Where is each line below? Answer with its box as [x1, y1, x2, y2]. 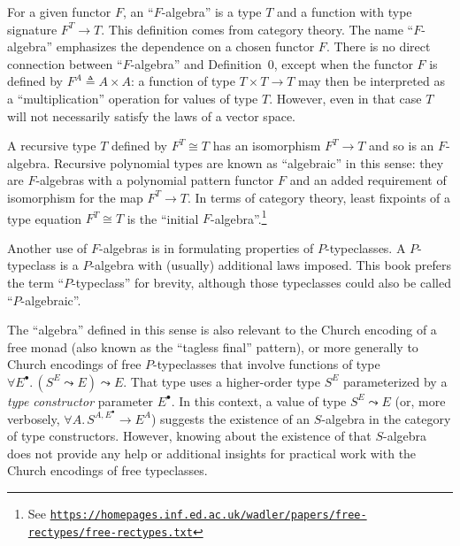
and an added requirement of [289, 171, 447, 189]
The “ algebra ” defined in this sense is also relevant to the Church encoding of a [7, 320, 437, 339]
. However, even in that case [269, 88, 422, 107]
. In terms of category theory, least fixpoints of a [187, 188, 451, 206]
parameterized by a [342, 372, 448, 390]
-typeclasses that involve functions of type [153, 355, 380, 373]
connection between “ [7, 54, 123, 73]
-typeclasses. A [326, 238, 406, 257]
